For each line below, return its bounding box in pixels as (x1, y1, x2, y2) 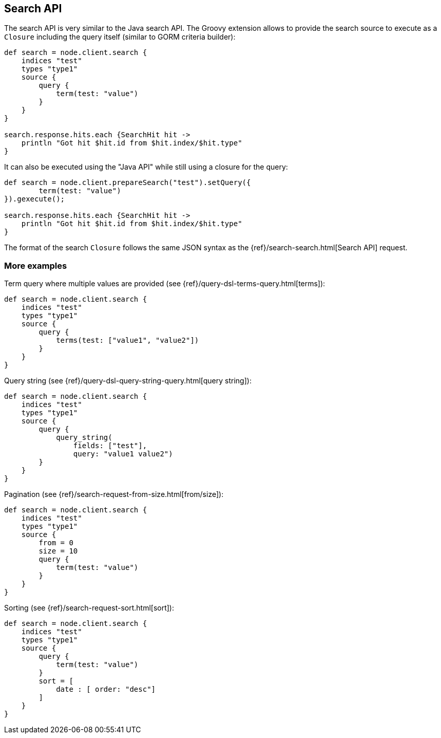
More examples (4, 260, 67, 271)
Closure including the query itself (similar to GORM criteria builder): (4, 32, 236, 42)
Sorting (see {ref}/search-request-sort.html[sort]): (4, 603, 175, 613)
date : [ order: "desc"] (56, 685, 156, 694)
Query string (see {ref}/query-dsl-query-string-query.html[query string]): (4, 376, 252, 385)
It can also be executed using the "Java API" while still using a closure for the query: (4, 162, 288, 172)
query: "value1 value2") (73, 450, 173, 458)
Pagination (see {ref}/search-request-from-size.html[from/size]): (4, 490, 224, 499)
